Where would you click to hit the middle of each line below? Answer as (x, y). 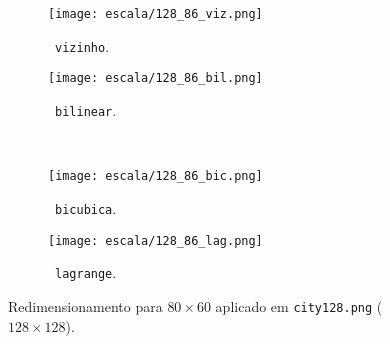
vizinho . (82, 45)
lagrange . (86, 272)
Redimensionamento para (85, 305)
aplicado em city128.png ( (299, 305)
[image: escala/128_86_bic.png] (155, 176)
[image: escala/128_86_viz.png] (155, 14)
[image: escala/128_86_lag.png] (155, 240)
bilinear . (86, 109)
